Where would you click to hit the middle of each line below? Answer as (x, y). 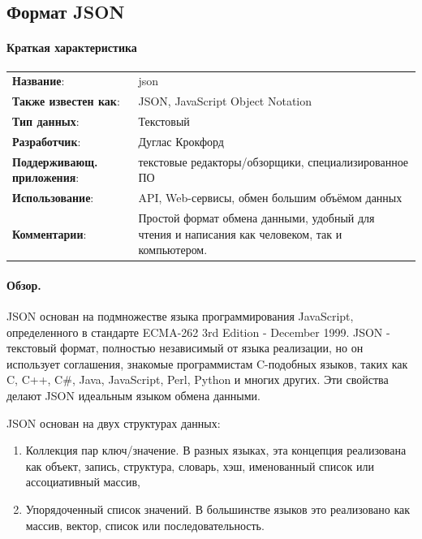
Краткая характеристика (72, 47)
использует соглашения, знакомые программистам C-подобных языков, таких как (207, 363)
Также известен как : (66, 101)
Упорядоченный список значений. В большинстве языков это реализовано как (218, 509)
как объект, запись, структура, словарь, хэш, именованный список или (200, 466)
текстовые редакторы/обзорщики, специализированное (273, 161)
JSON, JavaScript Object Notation (225, 101)
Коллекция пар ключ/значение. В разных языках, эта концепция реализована (216, 450)
